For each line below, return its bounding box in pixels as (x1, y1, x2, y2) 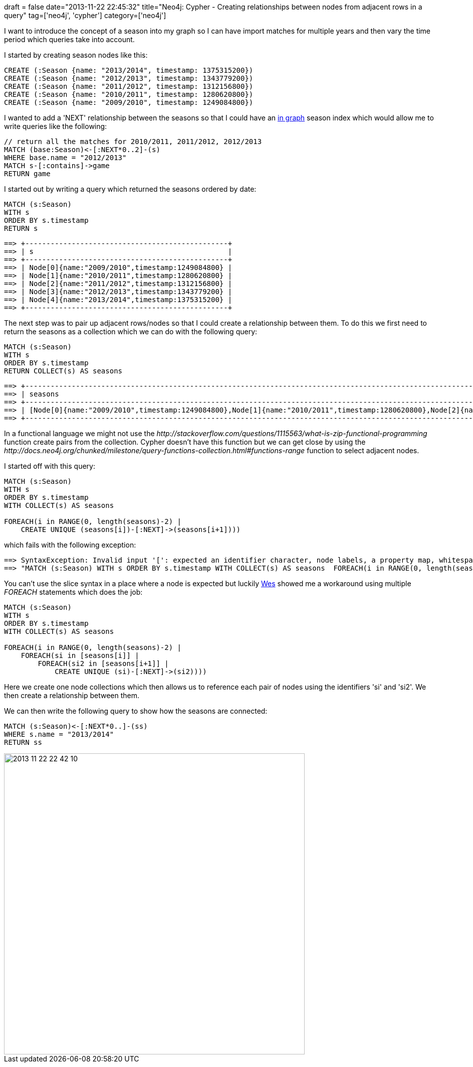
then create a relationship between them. (4, 691, 139, 700)
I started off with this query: (4, 462, 95, 470)
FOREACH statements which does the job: (4, 588, 143, 596)
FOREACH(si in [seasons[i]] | (21, 651, 139, 659)
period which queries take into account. (4, 35, 135, 44)
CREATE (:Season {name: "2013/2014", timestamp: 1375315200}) (4, 66, 254, 74)
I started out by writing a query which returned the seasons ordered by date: (4, 185, 257, 193)
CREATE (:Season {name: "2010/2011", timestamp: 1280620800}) (4, 90, 254, 98)
